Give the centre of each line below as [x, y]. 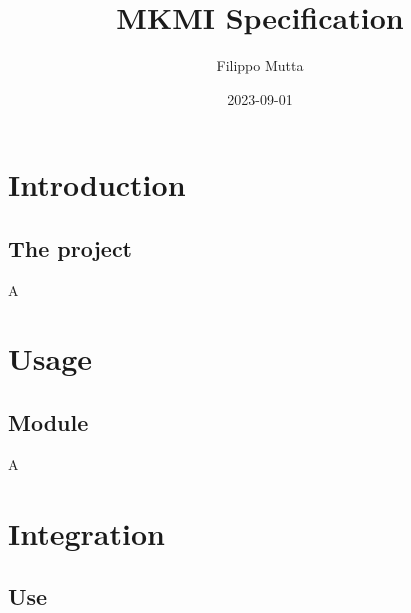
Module [48, 422]
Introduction [97, 184]
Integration [86, 532]
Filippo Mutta [260, 65]
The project [70, 247]
